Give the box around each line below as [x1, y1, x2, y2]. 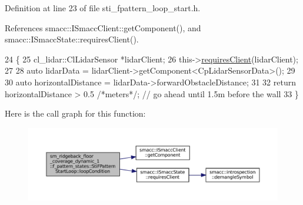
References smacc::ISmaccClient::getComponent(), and [5, 21, 201, 34]
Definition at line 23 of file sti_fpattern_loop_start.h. [5, 2, 201, 14]
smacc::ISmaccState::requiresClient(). [5, 33, 139, 45]
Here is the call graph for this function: [5, 107, 146, 120]
